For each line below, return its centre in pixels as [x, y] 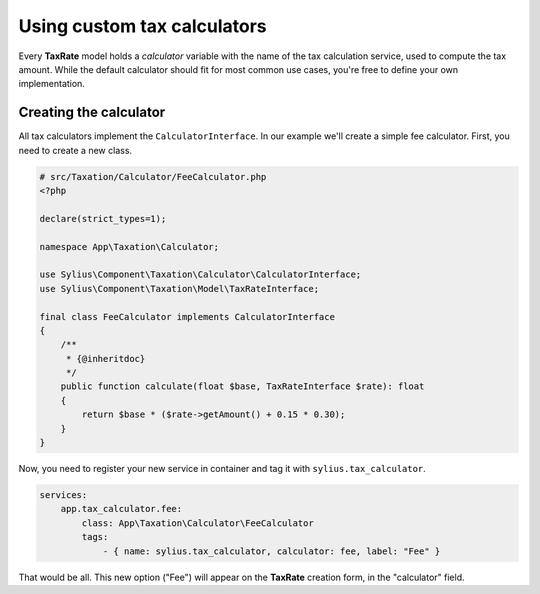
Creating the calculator [92, 112]
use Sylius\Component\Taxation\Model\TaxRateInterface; [179, 288]
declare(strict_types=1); [103, 218]
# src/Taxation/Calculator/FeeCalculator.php [153, 176]
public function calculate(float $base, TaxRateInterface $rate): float [242, 386]
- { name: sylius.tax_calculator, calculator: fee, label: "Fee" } [271, 551]
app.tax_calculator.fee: [121, 509]
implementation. [51, 84]
